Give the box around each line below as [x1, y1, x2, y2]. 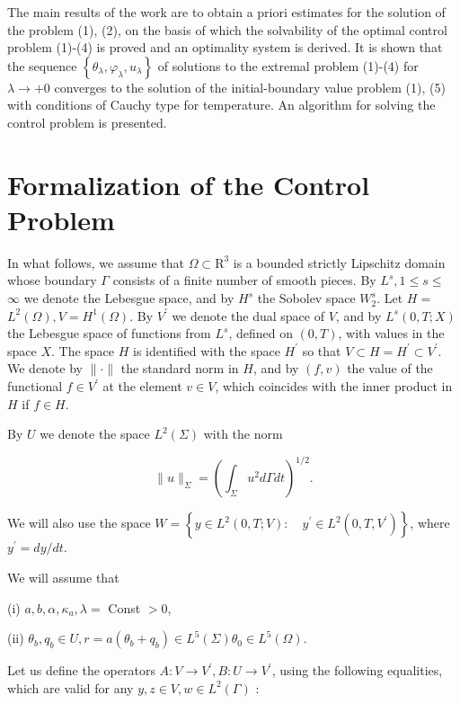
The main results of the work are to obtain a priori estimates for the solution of [7, 3, 446, 21]
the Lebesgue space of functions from [7, 324, 211, 343]
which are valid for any [7, 678, 134, 697]
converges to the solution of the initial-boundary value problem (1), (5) [54, 77, 446, 96]
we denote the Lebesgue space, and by [23, 289, 234, 307]
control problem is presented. [7, 112, 167, 131]
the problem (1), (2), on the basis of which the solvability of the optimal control [7, 20, 447, 39]
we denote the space [40, 424, 150, 443]
